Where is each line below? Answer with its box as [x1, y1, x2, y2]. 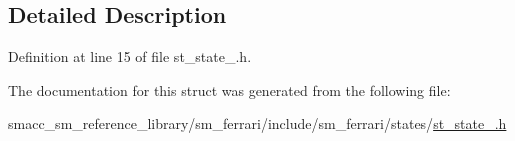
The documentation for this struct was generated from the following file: [8, 79, 451, 100]
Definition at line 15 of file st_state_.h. [8, 46, 252, 67]
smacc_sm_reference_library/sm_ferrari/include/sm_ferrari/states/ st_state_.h [8, 113, 507, 134]
